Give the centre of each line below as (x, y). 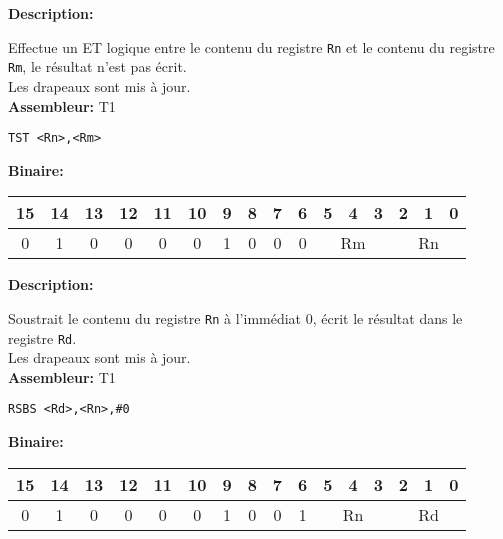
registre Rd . (42, 337)
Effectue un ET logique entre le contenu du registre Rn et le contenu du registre (251, 46)
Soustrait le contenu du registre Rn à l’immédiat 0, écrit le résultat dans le (235, 317)
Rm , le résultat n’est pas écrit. (97, 66)
